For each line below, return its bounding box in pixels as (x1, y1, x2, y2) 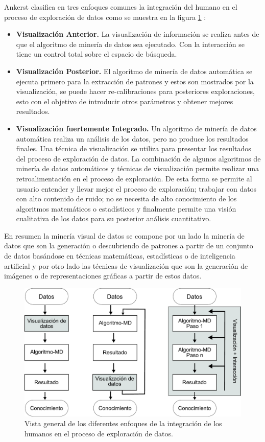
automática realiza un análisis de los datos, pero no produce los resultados (16, 133, 249, 144)
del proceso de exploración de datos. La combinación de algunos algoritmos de (16, 153, 261, 164)
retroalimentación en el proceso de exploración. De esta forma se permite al (16, 173, 252, 183)
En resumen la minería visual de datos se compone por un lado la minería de (4, 230, 245, 241)
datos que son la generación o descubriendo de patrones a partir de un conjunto (4, 240, 253, 251)
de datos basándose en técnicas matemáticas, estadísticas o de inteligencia (4, 250, 235, 261)
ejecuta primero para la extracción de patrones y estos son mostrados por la (16, 76, 254, 86)
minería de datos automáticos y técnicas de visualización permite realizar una (16, 163, 259, 174)
